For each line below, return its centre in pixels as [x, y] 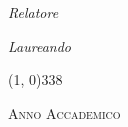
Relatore [33, 12]
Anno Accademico [64, 112]
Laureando [39, 45]
